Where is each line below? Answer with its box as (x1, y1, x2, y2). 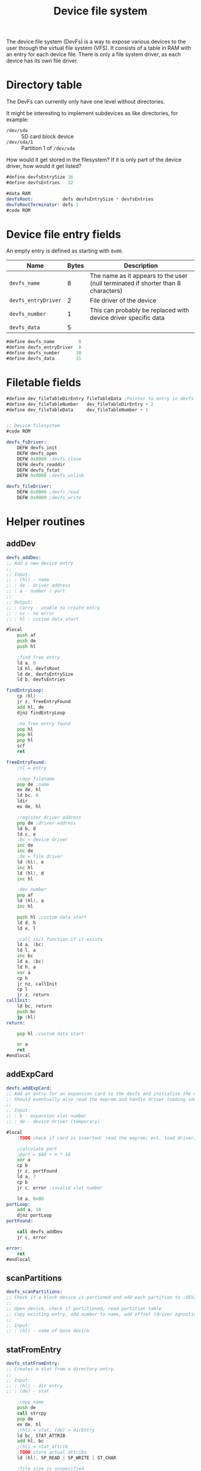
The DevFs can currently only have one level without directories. (6, 98, 166, 106)
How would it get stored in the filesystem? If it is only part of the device (6, 156, 182, 163)
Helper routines (6, 515, 86, 529)
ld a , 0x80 (17, 1196, 44, 1202)
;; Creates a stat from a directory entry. (6, 1366, 117, 1372)
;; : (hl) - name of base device (6, 1328, 90, 1334)
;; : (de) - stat (6, 1388, 50, 1394)
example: (6, 116, 29, 124)
